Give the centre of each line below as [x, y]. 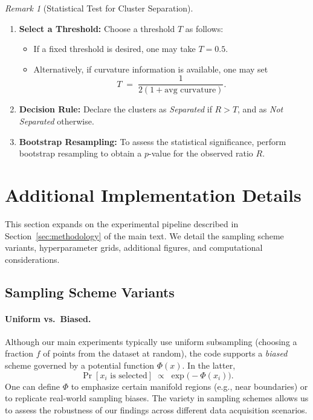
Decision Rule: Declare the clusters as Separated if [115, 109]
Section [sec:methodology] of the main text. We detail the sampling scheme [144, 235]
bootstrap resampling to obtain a [80, 153]
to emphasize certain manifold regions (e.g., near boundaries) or [189, 386]
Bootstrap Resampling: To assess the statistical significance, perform [153, 141]
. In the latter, [209, 365]
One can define [32, 386]
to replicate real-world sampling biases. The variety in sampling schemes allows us [157, 398]
